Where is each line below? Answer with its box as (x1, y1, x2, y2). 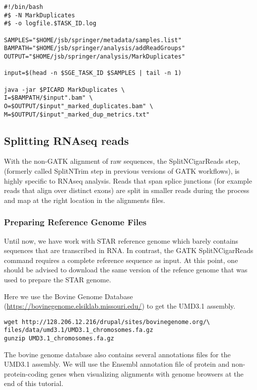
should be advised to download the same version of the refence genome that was (4, 264, 248, 275)
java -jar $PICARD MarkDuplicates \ (4, 86, 125, 93)
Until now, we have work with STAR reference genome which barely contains (4, 235, 239, 246)
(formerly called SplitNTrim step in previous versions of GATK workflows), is (4, 165, 240, 176)
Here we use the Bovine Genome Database (4, 291, 133, 301)
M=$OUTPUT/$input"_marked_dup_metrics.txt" (4, 111, 150, 118)
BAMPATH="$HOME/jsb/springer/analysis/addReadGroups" (4, 45, 186, 52)
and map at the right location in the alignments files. (4, 195, 165, 205)
